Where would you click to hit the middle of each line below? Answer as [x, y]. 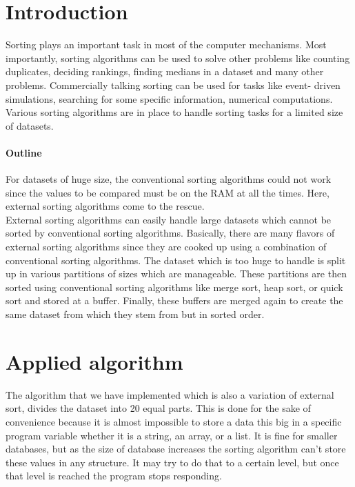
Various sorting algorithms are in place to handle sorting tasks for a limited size [174, 112]
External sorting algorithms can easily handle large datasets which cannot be [169, 219]
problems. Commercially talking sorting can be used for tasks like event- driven [173, 85]
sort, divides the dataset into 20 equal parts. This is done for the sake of [158, 408]
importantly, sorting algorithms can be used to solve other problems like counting [178, 58]
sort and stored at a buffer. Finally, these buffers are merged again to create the [174, 300]
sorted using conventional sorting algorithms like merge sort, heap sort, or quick [174, 287]
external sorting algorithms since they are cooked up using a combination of [166, 247]
